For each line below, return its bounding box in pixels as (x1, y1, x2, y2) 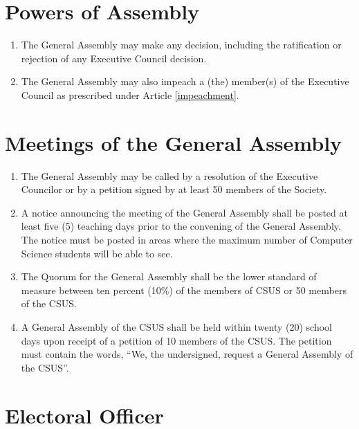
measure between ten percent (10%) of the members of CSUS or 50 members (21, 282, 347, 297)
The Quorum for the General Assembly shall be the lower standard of (21, 269, 317, 284)
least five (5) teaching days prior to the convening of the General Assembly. (21, 219, 341, 233)
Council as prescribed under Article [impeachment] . (21, 87, 239, 102)
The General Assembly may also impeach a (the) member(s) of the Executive (21, 74, 349, 89)
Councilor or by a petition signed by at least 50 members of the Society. (21, 182, 327, 197)
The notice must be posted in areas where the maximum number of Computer (21, 232, 353, 246)
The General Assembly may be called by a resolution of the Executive (21, 168, 318, 183)
